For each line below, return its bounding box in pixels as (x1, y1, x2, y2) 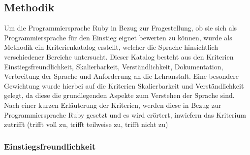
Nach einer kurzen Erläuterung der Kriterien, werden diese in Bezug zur (4, 99, 221, 110)
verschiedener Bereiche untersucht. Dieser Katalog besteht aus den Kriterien (4, 51, 234, 62)
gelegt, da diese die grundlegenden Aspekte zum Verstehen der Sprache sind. (4, 90, 235, 100)
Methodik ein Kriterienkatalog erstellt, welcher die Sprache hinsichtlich (4, 42, 219, 52)
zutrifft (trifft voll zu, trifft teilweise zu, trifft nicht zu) (4, 119, 168, 129)
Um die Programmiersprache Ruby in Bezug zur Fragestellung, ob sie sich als (4, 23, 237, 33)
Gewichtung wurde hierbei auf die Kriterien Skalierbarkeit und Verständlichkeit (4, 80, 244, 91)
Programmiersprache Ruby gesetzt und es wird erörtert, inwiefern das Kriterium (4, 109, 246, 120)
